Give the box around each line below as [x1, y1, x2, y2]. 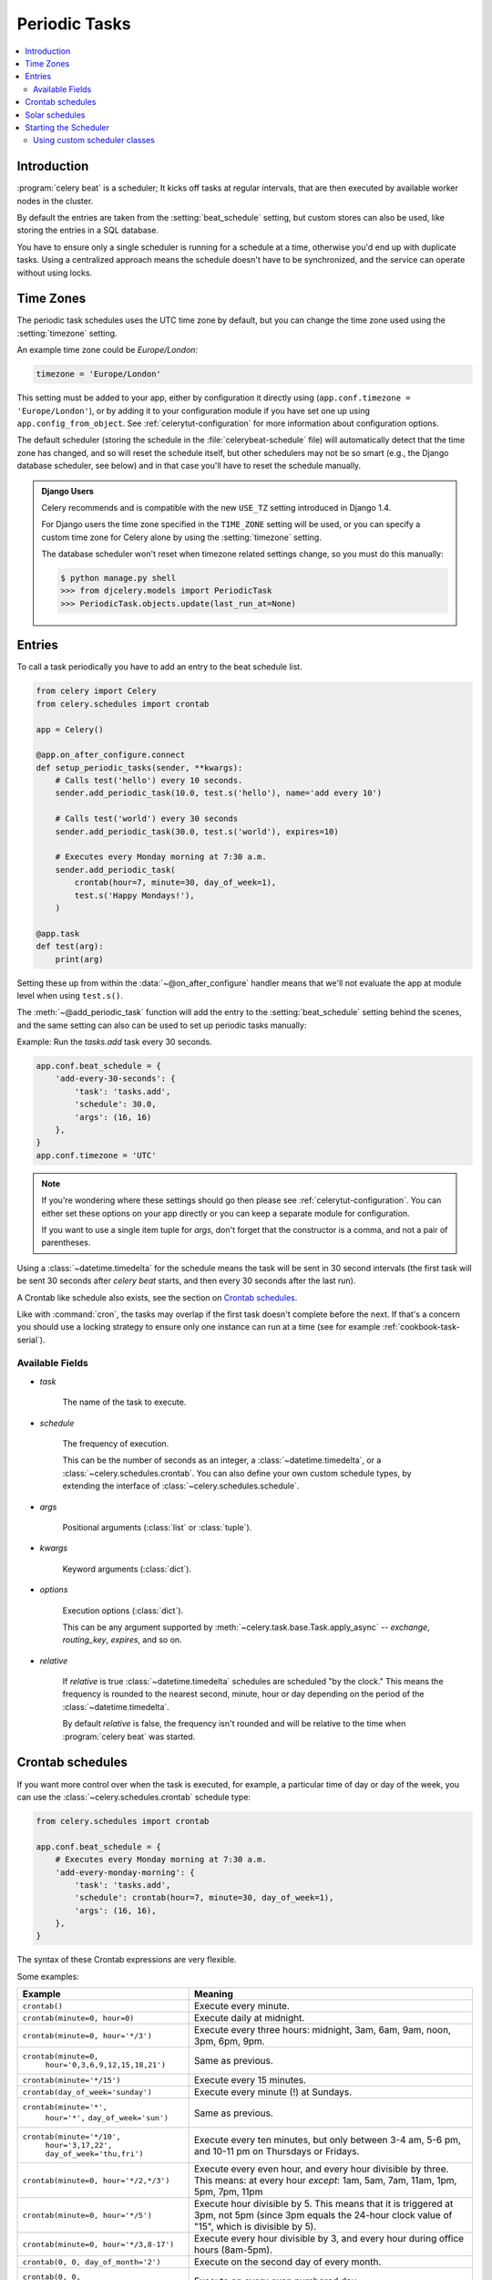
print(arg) [55, 954, 104, 964]
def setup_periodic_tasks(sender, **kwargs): [36, 762, 243, 772]
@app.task [36, 928, 80, 938]
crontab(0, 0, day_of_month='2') [22, 2257, 161, 2266]
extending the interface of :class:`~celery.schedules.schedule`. [62, 1480, 300, 1491]
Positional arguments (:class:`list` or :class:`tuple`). [62, 1521, 252, 1532]
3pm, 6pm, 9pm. [193, 2035, 265, 2047]
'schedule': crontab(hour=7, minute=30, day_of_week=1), [74, 1892, 334, 1903]
